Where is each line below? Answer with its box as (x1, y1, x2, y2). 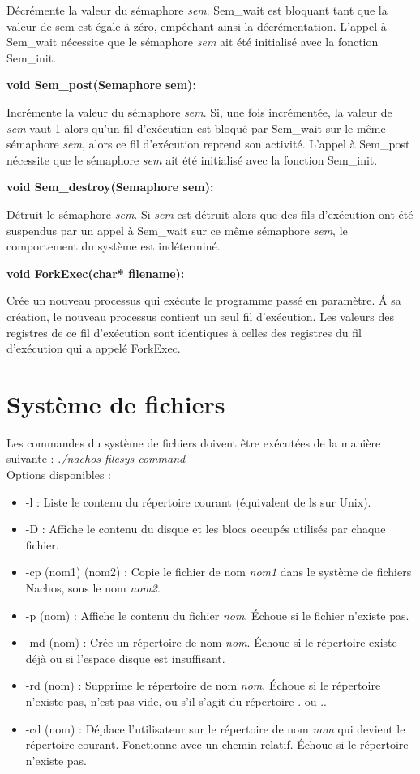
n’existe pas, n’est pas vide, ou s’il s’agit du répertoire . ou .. (25, 692, 327, 709)
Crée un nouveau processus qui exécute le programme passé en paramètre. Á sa (6, 292, 401, 309)
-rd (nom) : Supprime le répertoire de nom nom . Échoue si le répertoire (25, 677, 381, 694)
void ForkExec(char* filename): (6, 264, 185, 281)
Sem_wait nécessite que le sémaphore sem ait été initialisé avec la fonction (6, 33, 379, 50)
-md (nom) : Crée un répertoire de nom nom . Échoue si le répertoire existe (25, 634, 397, 651)
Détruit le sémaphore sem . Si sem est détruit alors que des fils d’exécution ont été (6, 205, 414, 222)
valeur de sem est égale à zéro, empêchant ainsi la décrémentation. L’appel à (6, 17, 387, 34)
